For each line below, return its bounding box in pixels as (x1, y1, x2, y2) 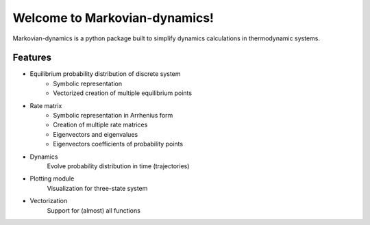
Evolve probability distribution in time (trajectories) (47, 161, 190, 170)
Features (12, 52, 51, 64)
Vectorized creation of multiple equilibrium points (53, 89, 192, 97)
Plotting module (29, 174, 75, 183)
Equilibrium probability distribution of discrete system (29, 70, 181, 78)
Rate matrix (29, 101, 62, 109)
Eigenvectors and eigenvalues (53, 130, 138, 138)
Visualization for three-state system (47, 184, 148, 192)
